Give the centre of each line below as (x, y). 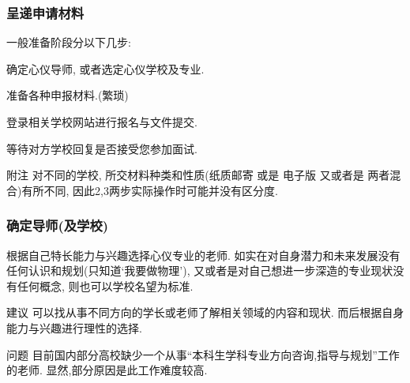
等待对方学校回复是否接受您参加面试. (102, 148)
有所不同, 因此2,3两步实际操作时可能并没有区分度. (150, 190)
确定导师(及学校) (58, 225)
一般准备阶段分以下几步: (69, 42)
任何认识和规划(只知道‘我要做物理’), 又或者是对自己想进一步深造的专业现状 (200, 270)
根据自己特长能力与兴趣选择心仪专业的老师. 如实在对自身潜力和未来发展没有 (203, 255)
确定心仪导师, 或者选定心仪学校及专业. (105, 68)
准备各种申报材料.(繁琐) (68, 95)
